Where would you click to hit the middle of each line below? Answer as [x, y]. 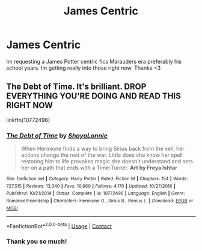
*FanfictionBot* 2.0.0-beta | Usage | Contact [59, 225]
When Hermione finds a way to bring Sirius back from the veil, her [103, 149]
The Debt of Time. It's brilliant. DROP [76, 87]
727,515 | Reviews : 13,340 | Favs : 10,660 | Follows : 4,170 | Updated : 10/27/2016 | [91, 186]
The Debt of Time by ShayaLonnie [57, 135]
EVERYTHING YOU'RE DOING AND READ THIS [94, 96]
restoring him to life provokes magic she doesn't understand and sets [107, 162]
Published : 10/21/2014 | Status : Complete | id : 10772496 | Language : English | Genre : [96, 193]
